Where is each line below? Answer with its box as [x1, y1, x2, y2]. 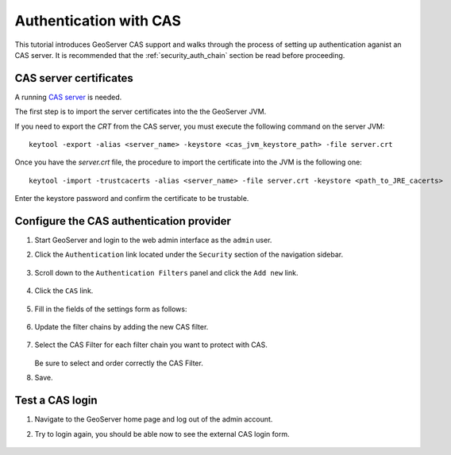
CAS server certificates [14, 71, 134, 85]
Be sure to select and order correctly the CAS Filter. [34, 358, 204, 368]
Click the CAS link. [34, 286, 94, 295]
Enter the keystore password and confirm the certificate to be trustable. [14, 194, 249, 203]
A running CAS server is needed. [14, 92, 122, 102]
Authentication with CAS [14, 12, 182, 29]
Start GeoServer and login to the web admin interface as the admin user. [34, 235, 272, 245]
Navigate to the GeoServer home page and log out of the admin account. [34, 415, 273, 424]
